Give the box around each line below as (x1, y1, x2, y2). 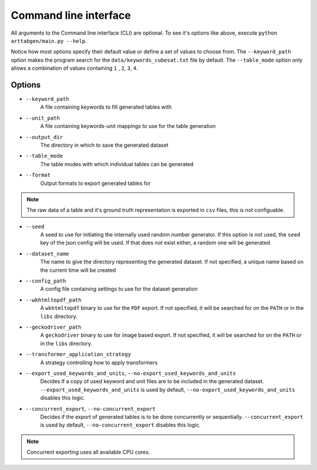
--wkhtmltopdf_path (25, 296, 82, 303)
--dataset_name (25, 250, 70, 257)
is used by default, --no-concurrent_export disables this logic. (40, 421, 201, 428)
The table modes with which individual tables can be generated (40, 160, 194, 167)
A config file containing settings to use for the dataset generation (40, 285, 198, 293)
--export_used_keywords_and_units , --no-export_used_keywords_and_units (25, 370, 236, 377)
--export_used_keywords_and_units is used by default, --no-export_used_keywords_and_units (40, 386, 295, 393)
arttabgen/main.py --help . (11, 37, 87, 44)
